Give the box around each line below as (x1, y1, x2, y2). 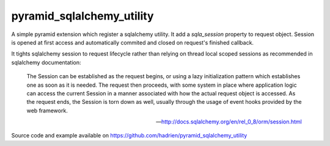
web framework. (26, 107, 68, 114)
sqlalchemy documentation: (11, 59, 82, 66)
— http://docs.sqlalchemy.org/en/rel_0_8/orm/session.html (156, 118, 302, 125)
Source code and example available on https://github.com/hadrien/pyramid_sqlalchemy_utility (11, 132, 248, 139)
